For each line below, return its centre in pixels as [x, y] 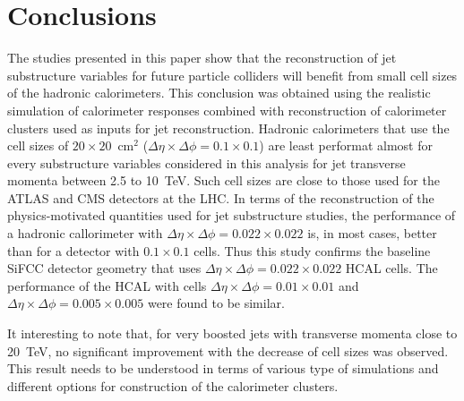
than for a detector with [73, 250]
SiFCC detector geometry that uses [104, 268]
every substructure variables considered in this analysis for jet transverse [206, 162]
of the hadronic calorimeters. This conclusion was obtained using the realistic [219, 93]
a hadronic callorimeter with [85, 233]
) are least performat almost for [346, 145]
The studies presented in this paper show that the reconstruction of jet [202, 58]
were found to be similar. [216, 303]
